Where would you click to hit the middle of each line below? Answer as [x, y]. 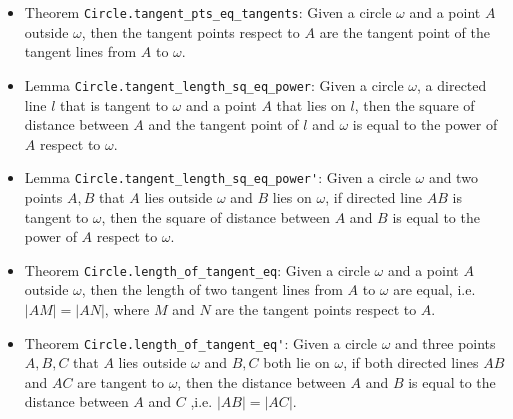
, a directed [452, 84]
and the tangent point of [223, 124]
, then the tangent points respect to [190, 31]
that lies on [311, 104]
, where [127, 308]
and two [453, 177]
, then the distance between [261, 381]
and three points [445, 342]
